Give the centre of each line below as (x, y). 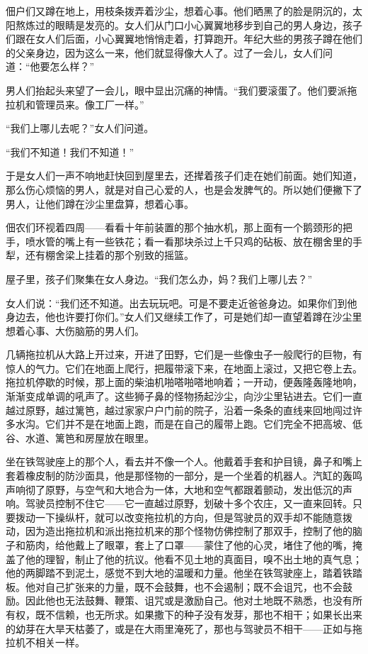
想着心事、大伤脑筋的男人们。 (75, 330)
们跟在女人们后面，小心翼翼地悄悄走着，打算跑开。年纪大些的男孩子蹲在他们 (184, 39)
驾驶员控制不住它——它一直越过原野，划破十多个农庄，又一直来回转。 (189, 503)
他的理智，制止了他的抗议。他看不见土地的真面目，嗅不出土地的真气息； (194, 559)
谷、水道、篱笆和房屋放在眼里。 (80, 437)
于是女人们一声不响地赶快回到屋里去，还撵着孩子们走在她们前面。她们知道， (184, 176)
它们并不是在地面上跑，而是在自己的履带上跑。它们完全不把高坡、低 (203, 424)
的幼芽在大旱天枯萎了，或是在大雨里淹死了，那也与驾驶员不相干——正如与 (179, 628)
